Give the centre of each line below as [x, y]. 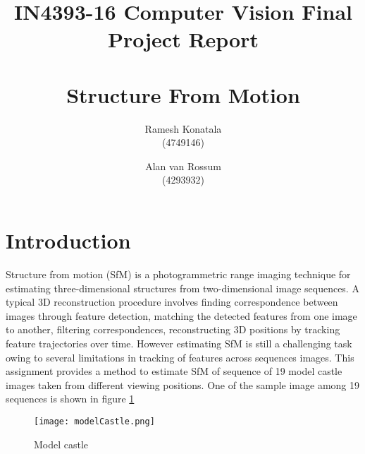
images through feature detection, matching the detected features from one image [181, 315]
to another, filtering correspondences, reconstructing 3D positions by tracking [173, 329]
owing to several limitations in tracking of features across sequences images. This [180, 357]
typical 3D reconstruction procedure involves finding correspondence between [172, 302]
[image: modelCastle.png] [94, 421]
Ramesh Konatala [183, 128]
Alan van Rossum [183, 166]
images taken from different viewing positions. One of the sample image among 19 [183, 384]
